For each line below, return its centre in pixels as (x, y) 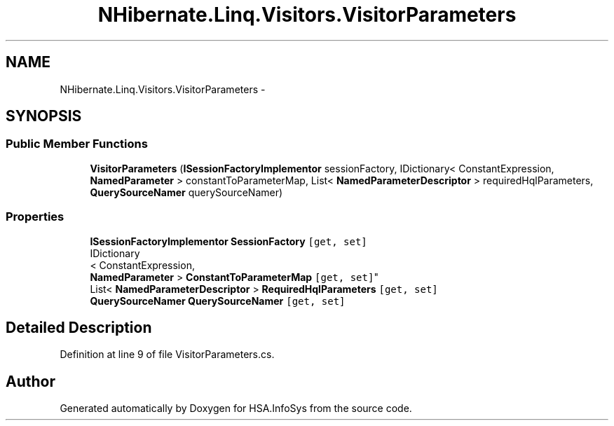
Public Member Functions (77, 144)
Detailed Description (79, 327)
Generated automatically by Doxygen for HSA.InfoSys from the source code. (236, 408)
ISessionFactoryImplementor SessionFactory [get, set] (228, 241)
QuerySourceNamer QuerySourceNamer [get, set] (218, 301)
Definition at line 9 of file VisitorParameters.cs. (167, 355)
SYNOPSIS (44, 116)
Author (30, 381)
